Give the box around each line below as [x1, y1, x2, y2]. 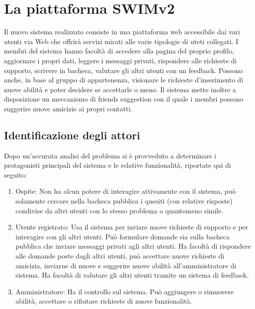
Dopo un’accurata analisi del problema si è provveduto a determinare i [4, 150, 217, 160]
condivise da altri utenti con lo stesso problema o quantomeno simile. [15, 205, 224, 215]
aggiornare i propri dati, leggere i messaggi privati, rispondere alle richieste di [4, 55, 237, 65]
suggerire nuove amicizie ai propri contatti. [4, 103, 132, 113]
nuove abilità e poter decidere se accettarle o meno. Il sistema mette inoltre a [4, 84, 236, 94]
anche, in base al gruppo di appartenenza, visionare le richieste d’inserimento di [4, 75, 243, 85]
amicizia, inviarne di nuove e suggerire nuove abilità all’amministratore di [15, 260, 236, 270]
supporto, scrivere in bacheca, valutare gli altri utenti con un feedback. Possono [4, 65, 243, 75]
